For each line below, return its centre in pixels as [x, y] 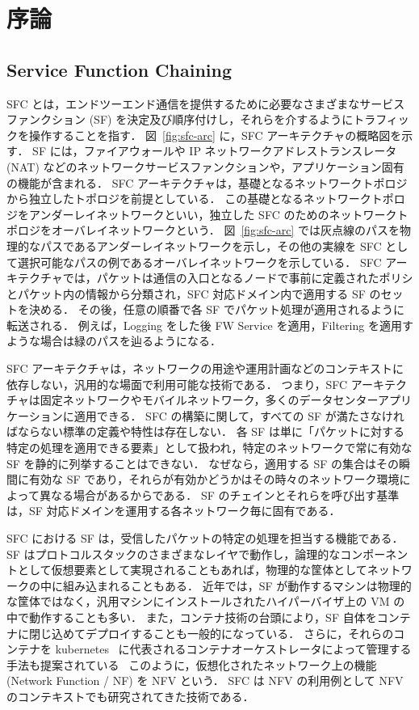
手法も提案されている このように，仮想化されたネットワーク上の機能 [192, 664]
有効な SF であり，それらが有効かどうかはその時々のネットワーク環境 [214, 479]
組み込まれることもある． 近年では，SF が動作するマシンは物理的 [237, 585]
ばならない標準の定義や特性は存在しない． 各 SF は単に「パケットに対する [205, 431]
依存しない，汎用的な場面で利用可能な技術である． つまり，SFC [177, 384]
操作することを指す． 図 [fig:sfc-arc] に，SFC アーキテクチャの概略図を [215, 135]
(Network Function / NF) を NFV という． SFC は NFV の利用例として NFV [205, 680]
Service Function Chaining [119, 69]
